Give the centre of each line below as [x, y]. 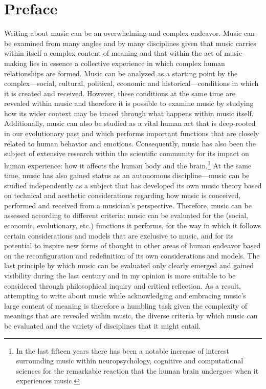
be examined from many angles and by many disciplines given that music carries [130, 43]
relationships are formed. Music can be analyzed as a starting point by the [121, 73]
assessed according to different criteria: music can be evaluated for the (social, [126, 215]
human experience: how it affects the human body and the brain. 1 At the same [128, 164]
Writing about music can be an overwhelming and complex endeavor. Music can [129, 33]
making [16, 63]
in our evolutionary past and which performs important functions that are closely [132, 133]
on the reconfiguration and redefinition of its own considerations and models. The [132, 255]
